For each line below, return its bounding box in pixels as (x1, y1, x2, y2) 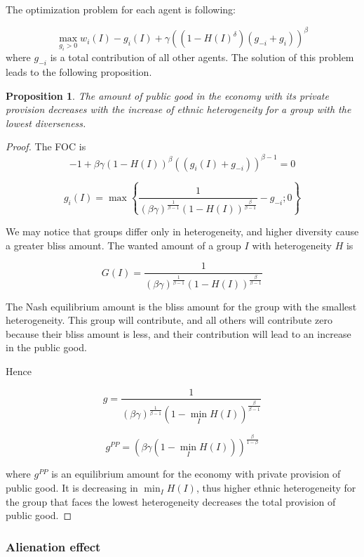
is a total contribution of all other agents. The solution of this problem (50, 50, 354, 65)
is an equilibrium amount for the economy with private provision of (51, 466, 341, 481)
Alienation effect (6, 537, 101, 555)
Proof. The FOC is (6, 139, 86, 154)
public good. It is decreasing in (6, 480, 138, 495)
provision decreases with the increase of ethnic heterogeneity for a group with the (6, 102, 351, 117)
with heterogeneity (252, 237, 332, 252)
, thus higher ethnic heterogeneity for (196, 480, 356, 495)
